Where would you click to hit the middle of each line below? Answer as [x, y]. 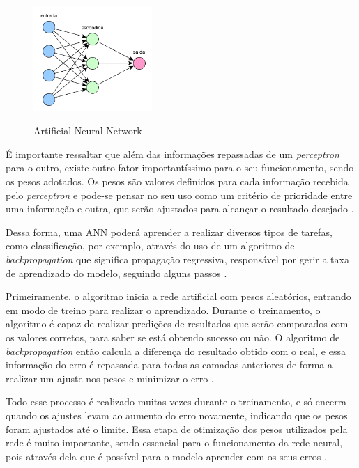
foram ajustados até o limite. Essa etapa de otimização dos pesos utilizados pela [177, 429]
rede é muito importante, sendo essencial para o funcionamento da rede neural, [174, 443]
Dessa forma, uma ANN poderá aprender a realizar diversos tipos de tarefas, [169, 232]
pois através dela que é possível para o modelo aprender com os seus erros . [166, 456]
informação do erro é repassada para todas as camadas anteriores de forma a [169, 365]
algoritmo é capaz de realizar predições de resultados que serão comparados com [177, 323]
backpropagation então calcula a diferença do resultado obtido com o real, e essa [176, 351]
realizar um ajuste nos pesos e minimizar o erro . [110, 378]
